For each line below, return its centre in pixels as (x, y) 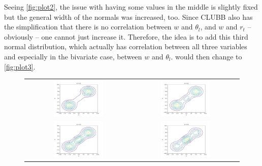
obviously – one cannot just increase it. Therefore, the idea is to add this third (126, 36)
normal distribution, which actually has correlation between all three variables (126, 46)
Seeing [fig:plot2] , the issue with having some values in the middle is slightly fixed (131, 7)
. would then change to (206, 56)
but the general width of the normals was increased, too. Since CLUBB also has (128, 16)
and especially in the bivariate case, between (73, 56)
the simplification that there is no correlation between (88, 27)
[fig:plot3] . (20, 66)
